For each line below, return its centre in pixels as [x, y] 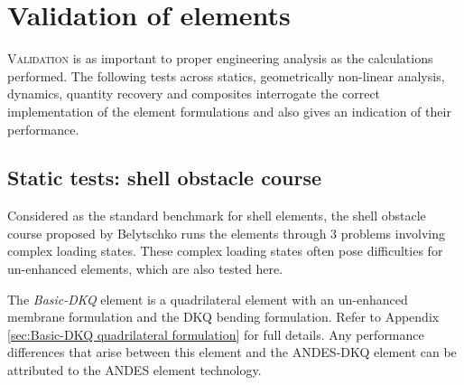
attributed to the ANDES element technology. [135, 370]
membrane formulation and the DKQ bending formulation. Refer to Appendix [223, 317]
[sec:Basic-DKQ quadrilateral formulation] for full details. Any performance [216, 334]
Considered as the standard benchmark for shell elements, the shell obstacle [217, 216]
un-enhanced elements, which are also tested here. [145, 269]
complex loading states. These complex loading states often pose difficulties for [225, 251]
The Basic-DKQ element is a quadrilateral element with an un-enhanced [208, 299]
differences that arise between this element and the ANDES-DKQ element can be [232, 352]
